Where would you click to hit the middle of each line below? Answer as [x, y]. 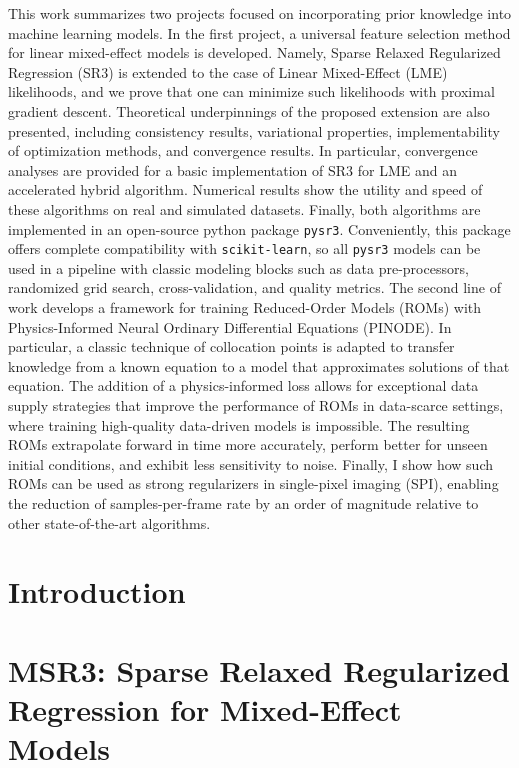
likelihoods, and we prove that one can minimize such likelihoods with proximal [251, 91]
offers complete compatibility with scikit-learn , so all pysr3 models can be [244, 248]
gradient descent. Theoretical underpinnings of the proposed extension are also [249, 110]
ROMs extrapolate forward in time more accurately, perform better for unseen [248, 444]
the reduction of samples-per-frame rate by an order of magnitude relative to [243, 502]
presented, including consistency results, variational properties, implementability [254, 130]
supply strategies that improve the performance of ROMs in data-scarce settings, [256, 405]
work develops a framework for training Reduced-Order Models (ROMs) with [245, 307]
